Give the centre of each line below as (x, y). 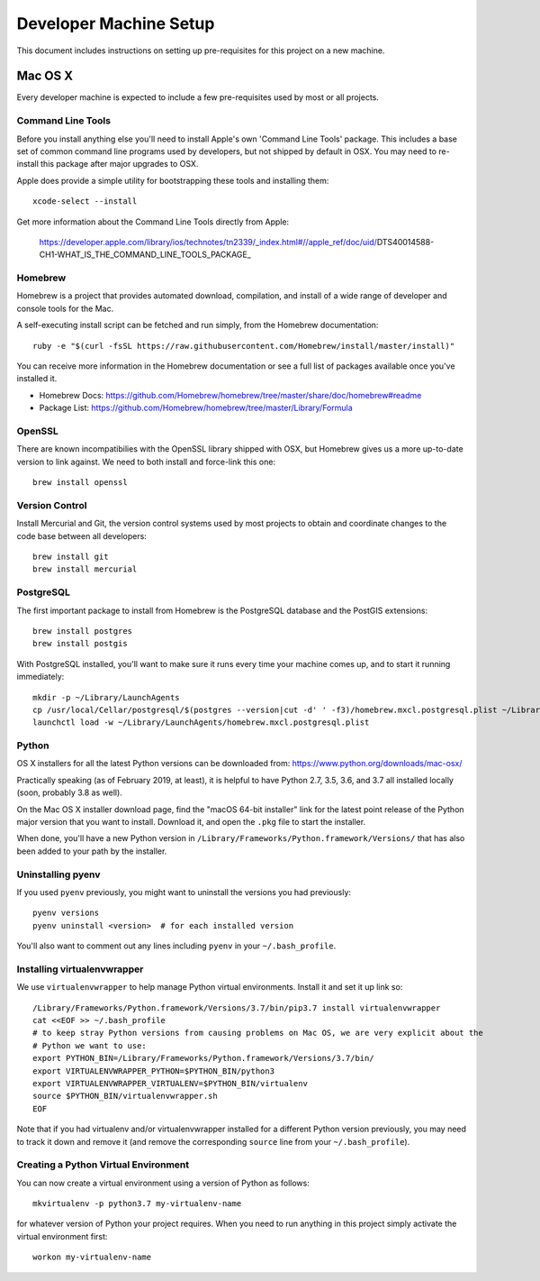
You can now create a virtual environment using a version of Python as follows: (163, 1183)
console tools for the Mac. (65, 308)
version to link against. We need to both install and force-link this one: (146, 462)
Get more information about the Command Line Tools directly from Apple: (153, 222)
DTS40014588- (405, 242)
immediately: (40, 677)
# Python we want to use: (90, 1045)
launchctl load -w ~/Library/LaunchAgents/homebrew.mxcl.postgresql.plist (201, 723)
